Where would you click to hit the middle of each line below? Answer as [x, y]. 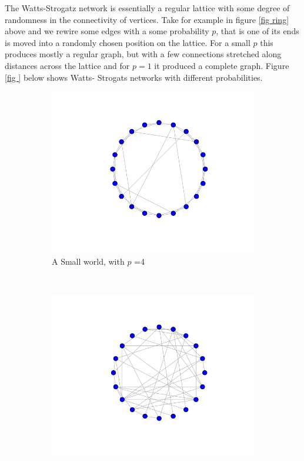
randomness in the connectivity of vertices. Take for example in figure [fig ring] [147, 19]
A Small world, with [88, 261]
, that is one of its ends [258, 31]
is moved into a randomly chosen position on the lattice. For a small [128, 42]
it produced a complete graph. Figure [222, 65]
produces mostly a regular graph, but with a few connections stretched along [143, 54]
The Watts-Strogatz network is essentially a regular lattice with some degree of [147, 8]
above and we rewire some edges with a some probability [107, 31]
